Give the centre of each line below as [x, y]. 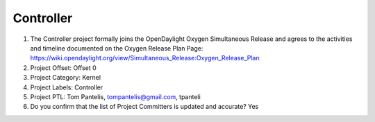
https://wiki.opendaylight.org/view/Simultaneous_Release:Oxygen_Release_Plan [145, 58]
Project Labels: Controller [67, 87]
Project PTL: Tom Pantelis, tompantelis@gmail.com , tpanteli [115, 96]
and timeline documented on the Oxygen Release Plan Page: [117, 48]
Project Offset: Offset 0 [63, 68]
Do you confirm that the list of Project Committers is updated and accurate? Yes [144, 107]
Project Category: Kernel [65, 78]
